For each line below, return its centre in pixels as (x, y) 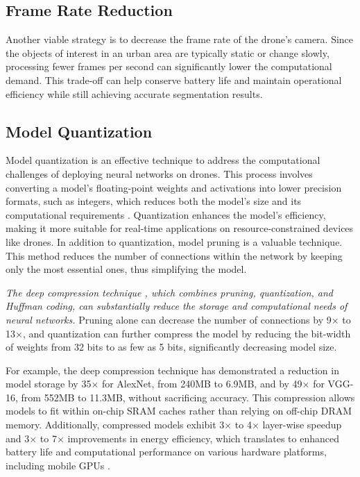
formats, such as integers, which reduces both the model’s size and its (154, 201)
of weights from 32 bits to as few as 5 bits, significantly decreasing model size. (171, 347)
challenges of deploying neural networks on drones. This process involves (159, 173)
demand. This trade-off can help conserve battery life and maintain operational (174, 79)
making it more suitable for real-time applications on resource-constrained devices (180, 228)
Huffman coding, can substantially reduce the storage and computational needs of (177, 306)
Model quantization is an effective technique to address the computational (163, 160)
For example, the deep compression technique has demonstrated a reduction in (172, 370)
